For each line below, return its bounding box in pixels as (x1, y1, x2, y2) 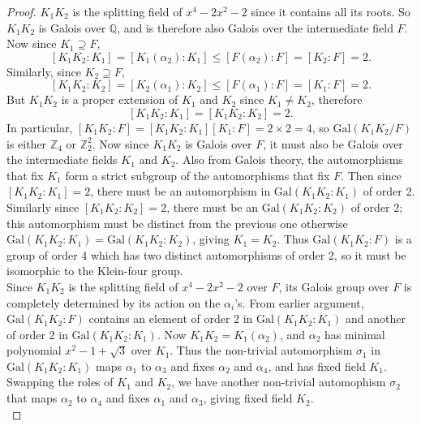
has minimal (324, 325, 385, 342)
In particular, (6, 118, 73, 136)
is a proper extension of (61, 91, 178, 108)
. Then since (341, 166, 402, 183)
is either (6, 135, 47, 152)
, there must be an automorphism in (90, 183, 271, 200)
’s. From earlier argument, (234, 294, 364, 311)
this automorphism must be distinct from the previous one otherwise (6, 214, 348, 231)
